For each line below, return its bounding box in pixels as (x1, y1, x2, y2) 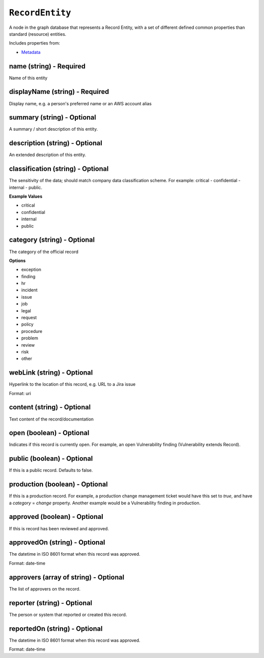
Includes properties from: (9, 40, 61, 46)
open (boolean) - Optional (9, 429, 89, 437)
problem (21, 335, 39, 341)
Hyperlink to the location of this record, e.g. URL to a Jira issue (9, 381, 136, 387)
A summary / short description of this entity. (9, 126, 98, 132)
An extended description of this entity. (9, 152, 87, 158)
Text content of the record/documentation (9, 416, 94, 422)
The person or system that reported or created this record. (9, 611, 127, 617)
